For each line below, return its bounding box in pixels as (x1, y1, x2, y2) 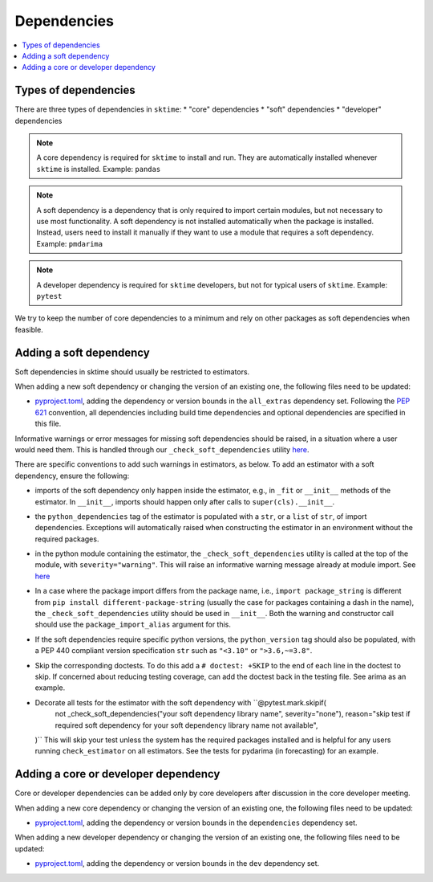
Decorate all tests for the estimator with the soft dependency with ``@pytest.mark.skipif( (34, 697, 326, 707)
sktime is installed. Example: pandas (36, 164, 161, 174)
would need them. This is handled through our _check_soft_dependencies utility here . (14, 444, 310, 454)
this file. (34, 419, 62, 429)
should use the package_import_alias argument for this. (34, 619, 232, 630)
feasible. (14, 325, 43, 334)
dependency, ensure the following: (14, 471, 130, 480)
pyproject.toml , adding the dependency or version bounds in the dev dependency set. (34, 859, 320, 868)
